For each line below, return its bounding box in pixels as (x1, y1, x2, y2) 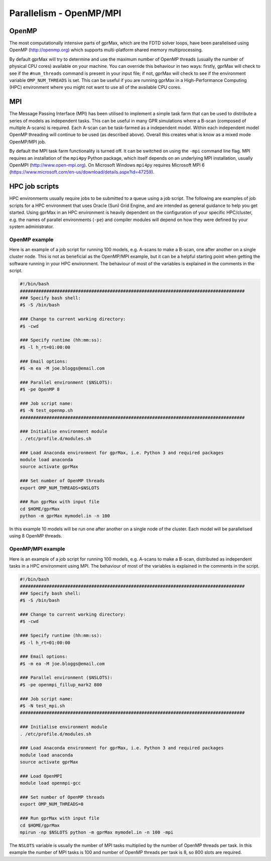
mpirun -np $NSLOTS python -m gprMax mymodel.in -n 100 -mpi (20, 829, 174, 835)
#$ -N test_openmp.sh (20, 407, 73, 413)
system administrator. (9, 224, 54, 230)
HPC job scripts (9, 182, 59, 191)
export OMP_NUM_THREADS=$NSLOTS (20, 485, 100, 491)
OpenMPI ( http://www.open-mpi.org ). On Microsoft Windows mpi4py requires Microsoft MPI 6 (9, 162, 205, 168)
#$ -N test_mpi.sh (20, 703, 65, 709)
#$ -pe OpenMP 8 (20, 387, 60, 392)
